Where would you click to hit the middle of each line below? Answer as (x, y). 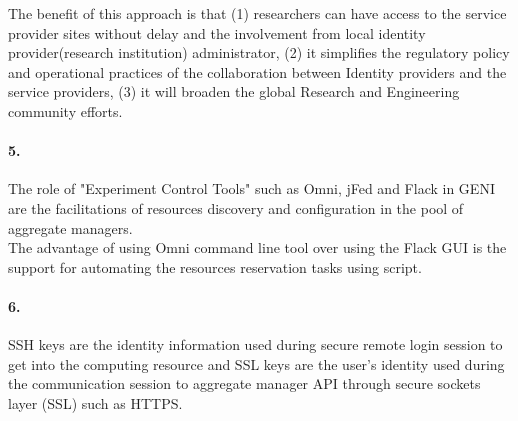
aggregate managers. (70, 227)
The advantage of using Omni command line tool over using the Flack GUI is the (257, 247)
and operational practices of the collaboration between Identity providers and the (257, 71)
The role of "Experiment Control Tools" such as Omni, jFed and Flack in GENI (251, 188)
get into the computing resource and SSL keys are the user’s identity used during (256, 363)
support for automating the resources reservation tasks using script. (215, 266)
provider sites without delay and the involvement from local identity (217, 32)
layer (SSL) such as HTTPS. (95, 402)
